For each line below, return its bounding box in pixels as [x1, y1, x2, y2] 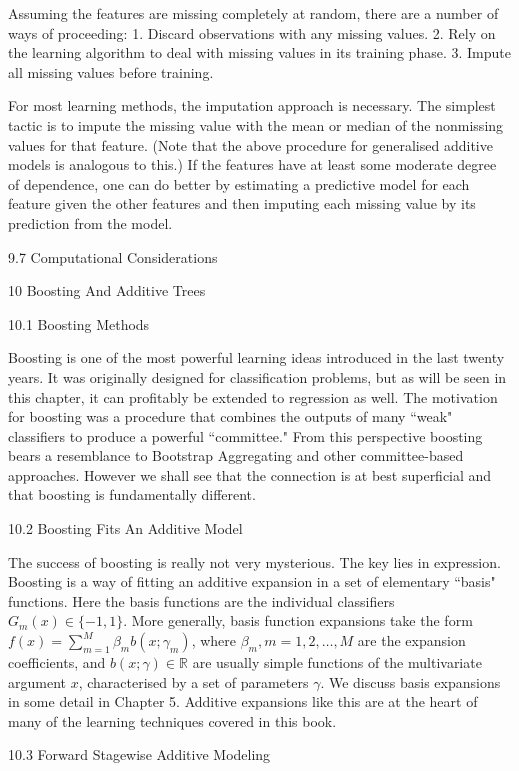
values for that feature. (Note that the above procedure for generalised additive [8, 134, 493, 155]
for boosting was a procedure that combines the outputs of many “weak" [8, 406, 453, 427]
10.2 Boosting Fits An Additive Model [8, 518, 243, 539]
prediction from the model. [8, 212, 173, 233]
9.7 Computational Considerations [8, 246, 218, 267]
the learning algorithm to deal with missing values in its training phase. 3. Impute [8, 42, 511, 63]
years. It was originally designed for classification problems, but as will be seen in [8, 366, 507, 387]
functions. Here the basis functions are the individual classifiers [8, 590, 395, 611]
